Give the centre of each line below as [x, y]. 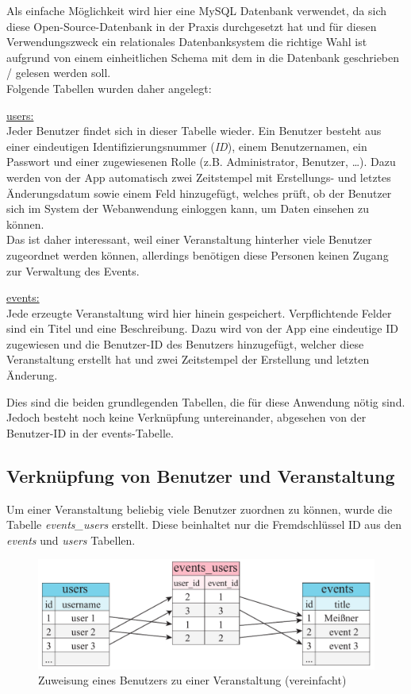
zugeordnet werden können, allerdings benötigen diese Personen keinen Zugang [198, 254]
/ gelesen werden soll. [59, 73]
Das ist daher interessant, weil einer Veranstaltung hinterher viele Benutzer [189, 239]
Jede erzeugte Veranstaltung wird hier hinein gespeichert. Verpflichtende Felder [199, 312]
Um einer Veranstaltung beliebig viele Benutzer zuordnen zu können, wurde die [200, 509]
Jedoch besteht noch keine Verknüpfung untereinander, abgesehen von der [186, 417]
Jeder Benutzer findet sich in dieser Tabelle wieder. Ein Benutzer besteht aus [194, 131]
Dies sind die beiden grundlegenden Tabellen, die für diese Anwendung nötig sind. [206, 401]
